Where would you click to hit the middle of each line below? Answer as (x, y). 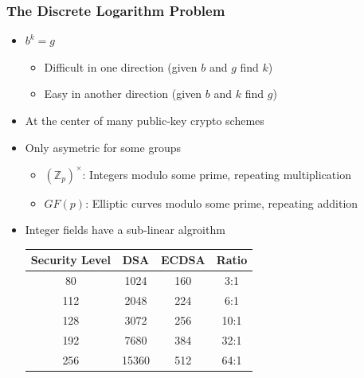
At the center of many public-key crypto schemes (145, 120)
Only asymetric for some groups (103, 147)
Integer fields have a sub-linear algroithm (125, 230)
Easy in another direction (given (123, 94)
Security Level (70, 260)
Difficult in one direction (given (121, 66)
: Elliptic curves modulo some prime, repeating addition (222, 203)
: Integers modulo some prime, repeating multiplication (217, 174)
